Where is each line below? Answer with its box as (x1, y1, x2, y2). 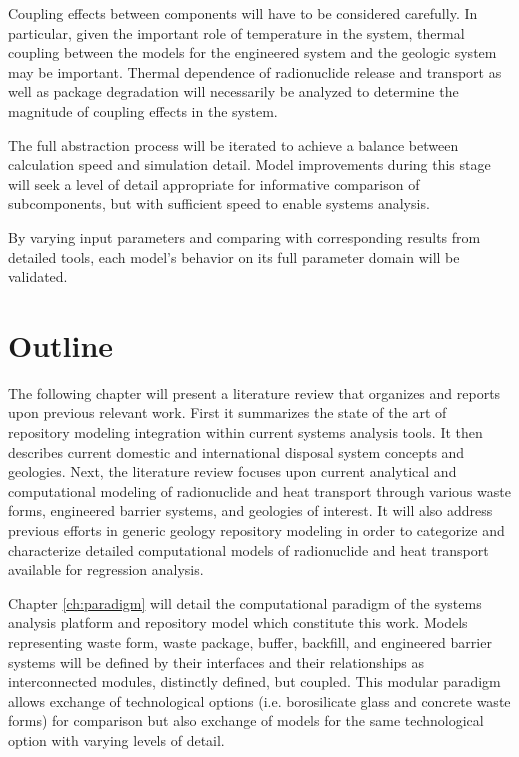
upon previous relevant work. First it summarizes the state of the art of (8, 402, 447, 423)
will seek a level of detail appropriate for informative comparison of (8, 173, 420, 194)
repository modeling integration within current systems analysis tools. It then (8, 422, 483, 443)
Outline (8, 324, 114, 365)
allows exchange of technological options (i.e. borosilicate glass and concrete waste (8, 690, 511, 711)
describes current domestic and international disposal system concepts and (8, 441, 465, 462)
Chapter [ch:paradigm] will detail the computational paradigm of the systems (8, 592, 482, 613)
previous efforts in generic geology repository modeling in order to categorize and (8, 520, 505, 540)
